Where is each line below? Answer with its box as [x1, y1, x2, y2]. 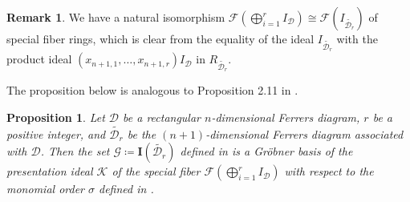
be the [127, 125, 156, 142]
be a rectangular [123, 108, 201, 125]
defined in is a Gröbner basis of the [180, 143, 353, 160]
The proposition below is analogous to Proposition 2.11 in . [6, 82, 298, 99]
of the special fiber [112, 163, 201, 180]
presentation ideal [6, 163, 93, 180]
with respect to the [284, 163, 374, 180]
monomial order [6, 180, 84, 197]
